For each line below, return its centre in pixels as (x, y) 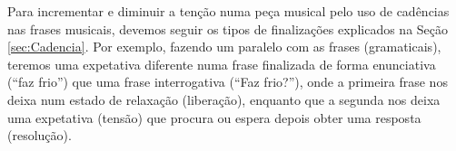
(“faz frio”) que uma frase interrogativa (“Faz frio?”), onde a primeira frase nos (228, 82)
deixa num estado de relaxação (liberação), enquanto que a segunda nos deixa (224, 99)
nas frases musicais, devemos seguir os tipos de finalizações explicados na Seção (228, 28)
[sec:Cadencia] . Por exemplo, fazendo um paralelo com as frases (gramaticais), (224, 47)
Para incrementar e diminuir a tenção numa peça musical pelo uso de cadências (228, 11)
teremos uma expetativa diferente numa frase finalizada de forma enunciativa (222, 64)
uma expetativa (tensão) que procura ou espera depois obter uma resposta (214, 117)
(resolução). (40, 135)
